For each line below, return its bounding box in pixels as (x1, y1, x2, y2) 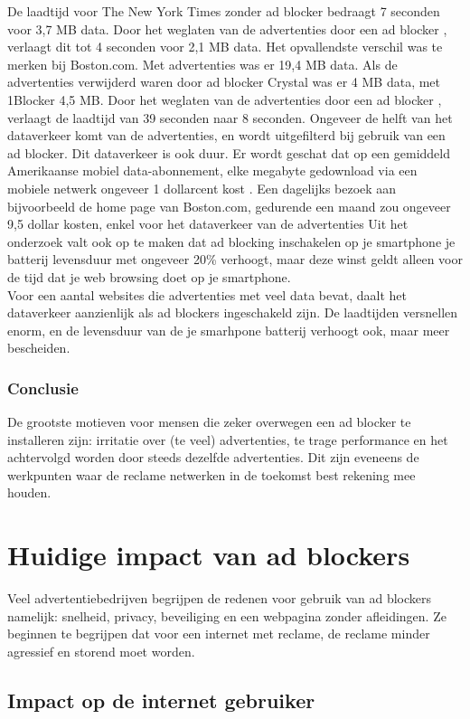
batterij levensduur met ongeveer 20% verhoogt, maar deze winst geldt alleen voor (7, 250, 463, 269)
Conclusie (7, 376, 79, 399)
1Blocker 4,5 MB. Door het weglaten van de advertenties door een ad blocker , (7, 90, 442, 109)
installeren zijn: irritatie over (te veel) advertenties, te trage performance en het (7, 430, 448, 449)
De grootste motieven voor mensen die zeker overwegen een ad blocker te (7, 412, 411, 431)
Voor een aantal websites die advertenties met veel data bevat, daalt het (7, 285, 408, 304)
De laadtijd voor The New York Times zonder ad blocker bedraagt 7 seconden (7, 2, 440, 20)
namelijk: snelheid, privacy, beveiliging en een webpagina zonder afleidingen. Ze (7, 606, 446, 625)
